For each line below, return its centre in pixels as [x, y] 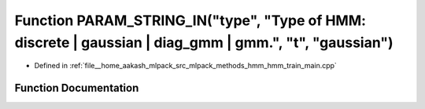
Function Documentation [77, 88]
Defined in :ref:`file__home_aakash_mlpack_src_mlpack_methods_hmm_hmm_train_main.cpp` [186, 66]
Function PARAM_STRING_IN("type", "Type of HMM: [190, 20]
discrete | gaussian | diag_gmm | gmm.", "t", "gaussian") [204, 42]
